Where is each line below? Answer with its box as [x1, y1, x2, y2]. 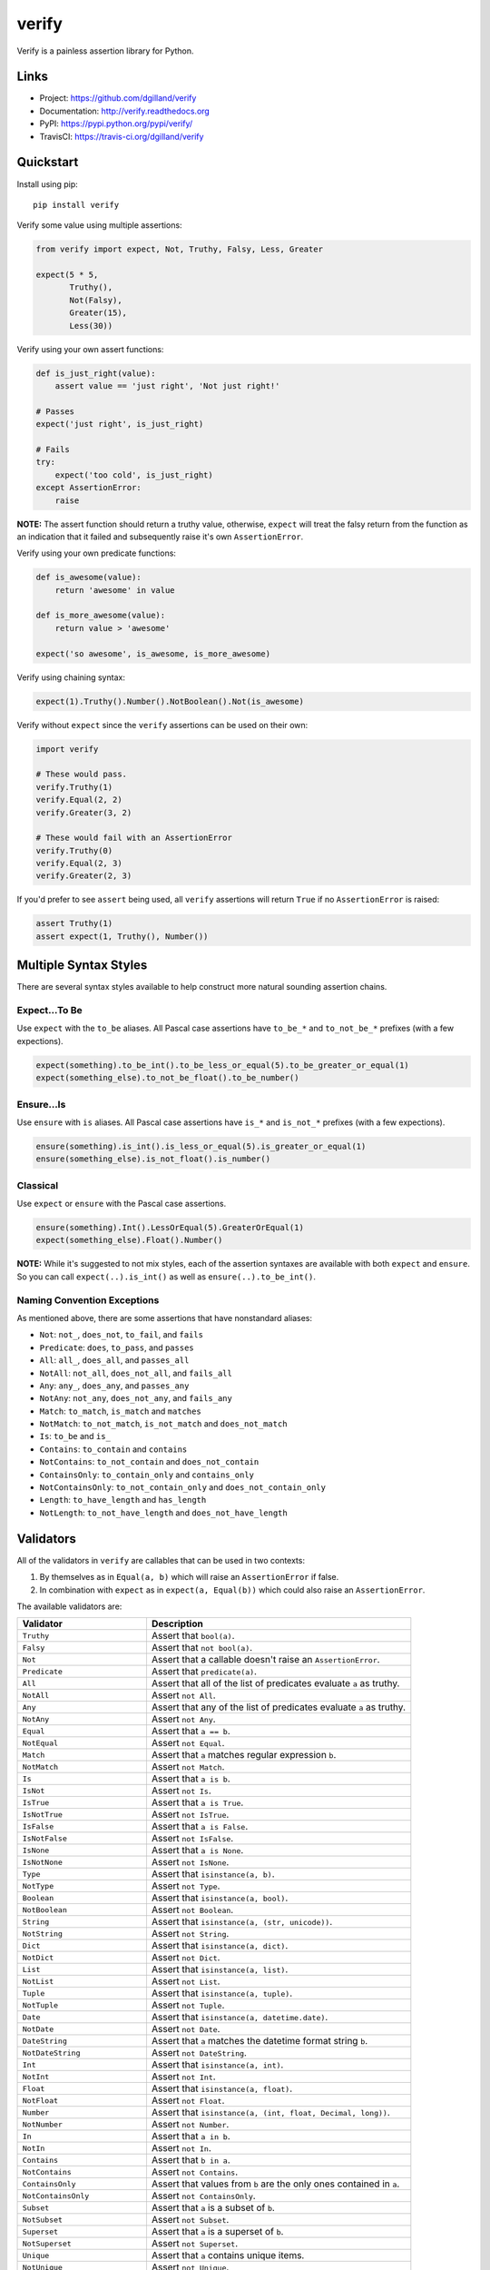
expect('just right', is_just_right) [35, 419, 204, 429]
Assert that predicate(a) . [151, 1665, 258, 1678]
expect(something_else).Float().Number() [35, 1235, 223, 1246]
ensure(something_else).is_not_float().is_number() [35, 1154, 271, 1164]
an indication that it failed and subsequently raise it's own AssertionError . [16, 531, 304, 542]
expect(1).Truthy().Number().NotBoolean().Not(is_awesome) [35, 696, 304, 706]
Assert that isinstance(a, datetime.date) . [151, 2011, 328, 2024]
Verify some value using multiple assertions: [16, 220, 182, 231]
